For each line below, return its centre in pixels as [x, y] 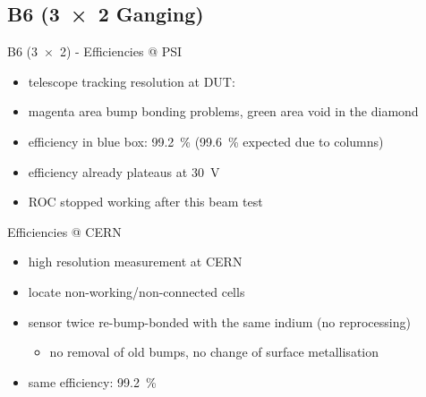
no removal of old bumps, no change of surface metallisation [214, 352]
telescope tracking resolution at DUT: [132, 81]
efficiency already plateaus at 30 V [124, 171]
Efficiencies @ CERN [64, 231]
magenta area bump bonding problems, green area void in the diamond [223, 111]
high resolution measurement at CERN [135, 262]
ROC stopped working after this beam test [145, 202]
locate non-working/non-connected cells [136, 291]
